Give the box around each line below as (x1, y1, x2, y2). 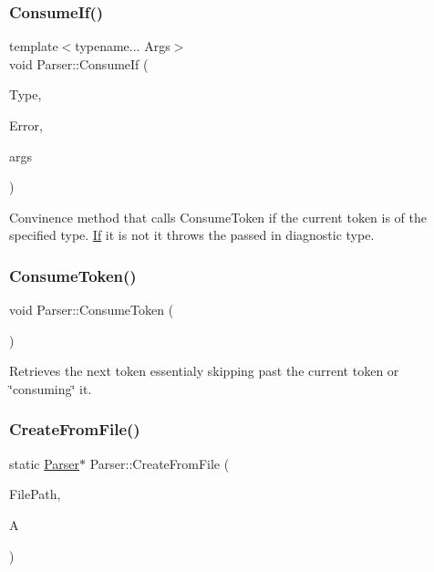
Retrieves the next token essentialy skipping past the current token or (9, 361, 399, 380)
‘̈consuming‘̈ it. (9, 379, 92, 398)
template (9, 36, 58, 56)
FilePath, (9, 484, 61, 504)
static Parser (9, 453, 80, 473)
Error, (9, 116, 43, 134)
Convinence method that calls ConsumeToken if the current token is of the (9, 207, 428, 226)
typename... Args (75, 36, 170, 56)
